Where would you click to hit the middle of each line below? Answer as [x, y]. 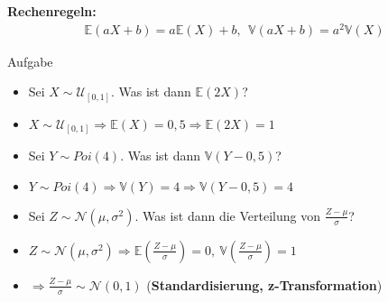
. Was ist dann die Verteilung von [228, 215]
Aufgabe [30, 61]
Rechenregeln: [52, 11]
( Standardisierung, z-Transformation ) [264, 284]
